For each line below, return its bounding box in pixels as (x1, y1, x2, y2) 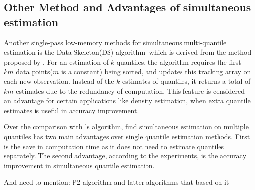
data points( (16, 66, 53, 76)
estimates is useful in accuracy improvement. (4, 105, 139, 115)
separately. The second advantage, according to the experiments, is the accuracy (4, 151, 247, 161)
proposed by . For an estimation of (4, 56, 109, 67)
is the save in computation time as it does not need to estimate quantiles (4, 141, 224, 151)
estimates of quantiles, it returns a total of (122, 76, 251, 86)
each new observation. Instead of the (4, 76, 114, 86)
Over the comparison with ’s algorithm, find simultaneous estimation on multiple (4, 121, 249, 132)
